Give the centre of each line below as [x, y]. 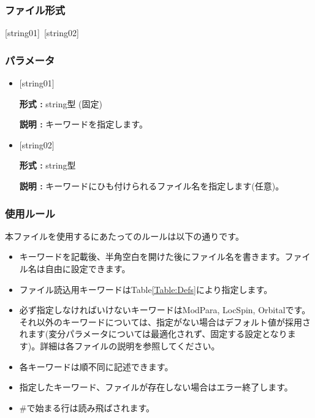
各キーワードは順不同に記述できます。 [96, 366]
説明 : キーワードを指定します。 [83, 124]
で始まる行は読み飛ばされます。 [91, 407]
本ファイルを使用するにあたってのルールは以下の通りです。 [124, 236]
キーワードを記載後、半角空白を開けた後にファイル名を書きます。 [152, 256]
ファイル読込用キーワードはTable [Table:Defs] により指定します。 [146, 289]
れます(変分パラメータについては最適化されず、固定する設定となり [153, 334]
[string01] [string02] [42, 33]
